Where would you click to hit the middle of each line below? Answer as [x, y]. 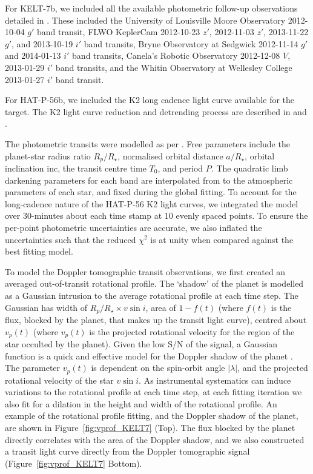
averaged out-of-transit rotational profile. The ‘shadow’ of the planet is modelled [154, 283]
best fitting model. [39, 251]
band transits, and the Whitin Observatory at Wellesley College [174, 67]
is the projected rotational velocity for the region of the [192, 331]
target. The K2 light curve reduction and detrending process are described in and [156, 111]
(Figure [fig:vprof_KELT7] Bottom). [74, 463]
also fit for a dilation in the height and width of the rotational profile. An [141, 403]
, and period [180, 168]
